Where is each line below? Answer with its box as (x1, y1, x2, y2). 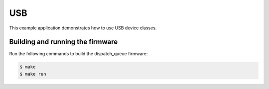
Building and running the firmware (9, 38, 118, 46)
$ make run (19, 71, 46, 77)
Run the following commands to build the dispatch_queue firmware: (9, 51, 148, 57)
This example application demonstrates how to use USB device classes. (9, 25, 157, 31)
